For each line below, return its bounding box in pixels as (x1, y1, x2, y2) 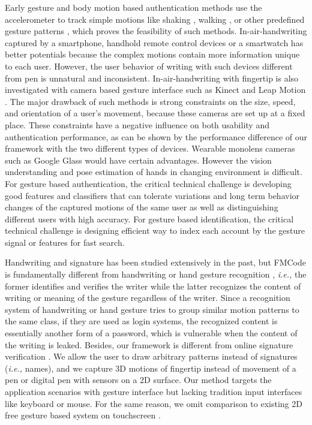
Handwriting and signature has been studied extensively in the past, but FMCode (5, 256, 306, 269)
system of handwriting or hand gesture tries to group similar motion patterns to (5, 303, 299, 315)
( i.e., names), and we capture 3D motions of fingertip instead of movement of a (5, 361, 296, 374)
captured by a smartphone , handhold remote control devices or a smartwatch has (5, 36, 304, 49)
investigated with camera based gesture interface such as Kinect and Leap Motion (5, 83, 306, 96)
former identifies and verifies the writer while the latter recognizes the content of (5, 279, 301, 292)
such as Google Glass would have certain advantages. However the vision (5, 153, 272, 166)
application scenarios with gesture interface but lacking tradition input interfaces (5, 385, 302, 397)
